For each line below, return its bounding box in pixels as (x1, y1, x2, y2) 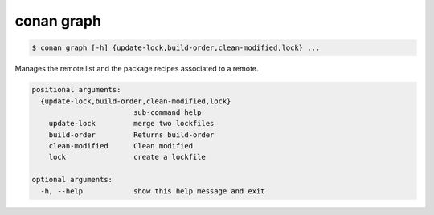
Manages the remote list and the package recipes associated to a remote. (14, 64, 259, 74)
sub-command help (133, 107, 202, 116)
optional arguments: (31, 175, 113, 185)
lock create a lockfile (48, 152, 207, 162)
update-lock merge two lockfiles (48, 119, 215, 128)
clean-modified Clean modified (48, 141, 193, 151)
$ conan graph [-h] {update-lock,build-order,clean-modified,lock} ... (31, 43, 321, 52)
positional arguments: (31, 85, 121, 95)
